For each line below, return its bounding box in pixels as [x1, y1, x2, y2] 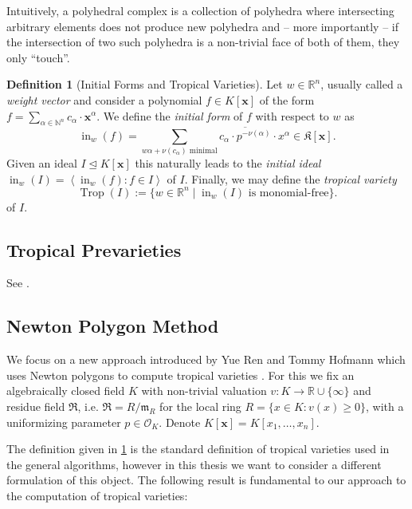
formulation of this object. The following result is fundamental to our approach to [6, 472, 406, 488]
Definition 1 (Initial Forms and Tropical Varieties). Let [6, 76, 283, 93]
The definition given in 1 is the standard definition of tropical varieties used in [6, 440, 390, 457]
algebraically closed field [6, 382, 125, 399]
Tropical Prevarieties [6, 237, 182, 262]
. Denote [159, 413, 201, 430]
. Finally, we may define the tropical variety [184, 170, 397, 187]
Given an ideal [6, 154, 77, 171]
